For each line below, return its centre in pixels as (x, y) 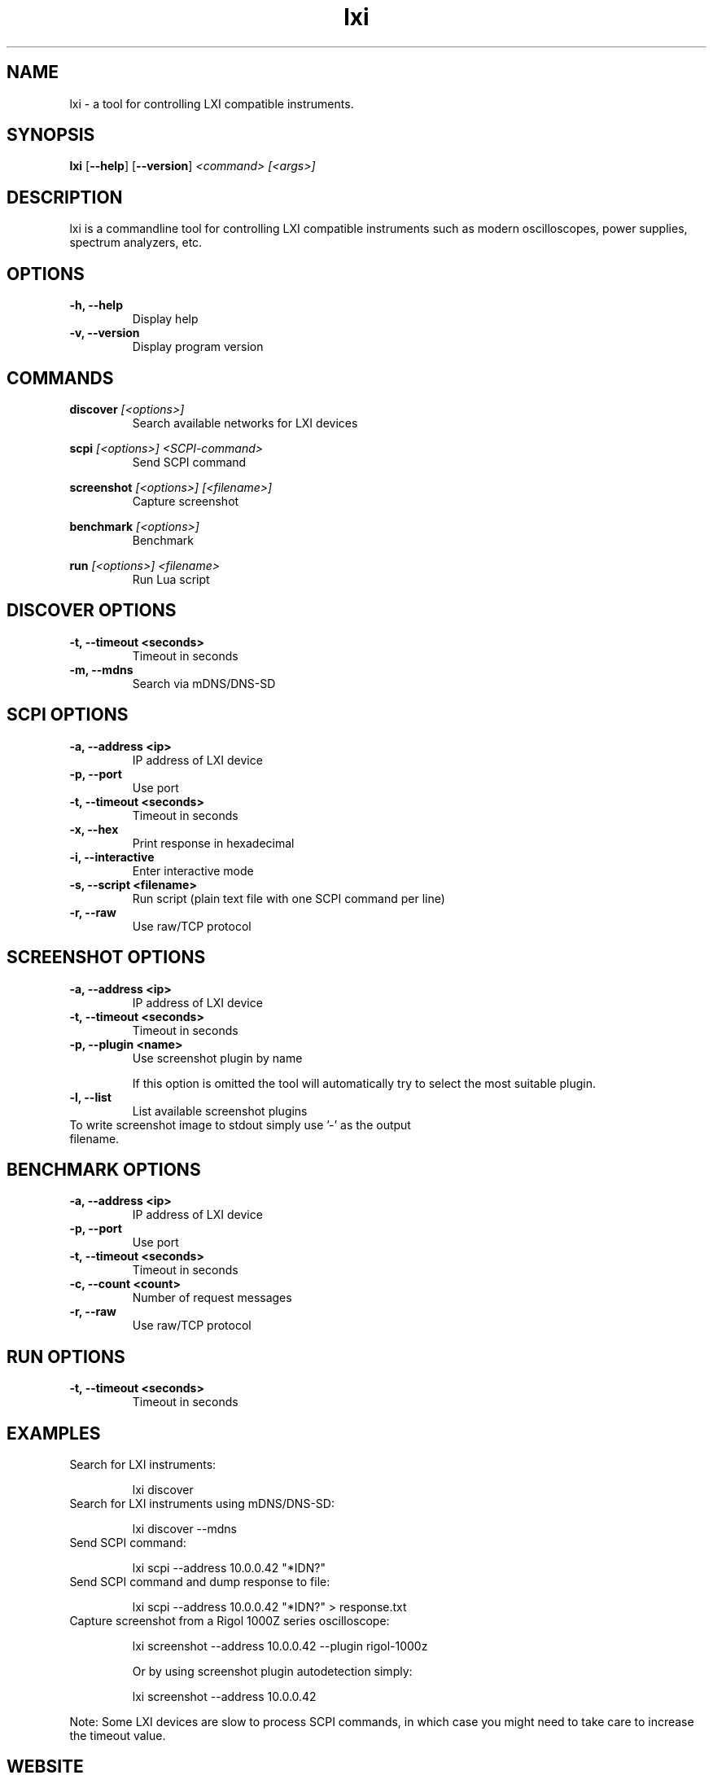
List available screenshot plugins (220, 1111)
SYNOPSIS (51, 135)
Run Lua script (171, 579)
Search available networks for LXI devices (245, 423)
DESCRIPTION (65, 197)
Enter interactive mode (193, 870)
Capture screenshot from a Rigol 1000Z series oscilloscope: (230, 1621)
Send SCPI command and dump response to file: (200, 1582)
